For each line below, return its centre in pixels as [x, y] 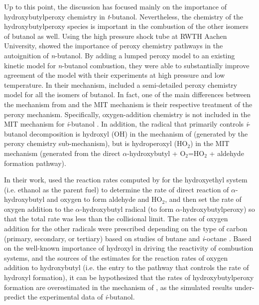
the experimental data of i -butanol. [81, 297]
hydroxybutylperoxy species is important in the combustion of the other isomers [126, 26]
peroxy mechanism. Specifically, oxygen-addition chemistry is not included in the [127, 114]
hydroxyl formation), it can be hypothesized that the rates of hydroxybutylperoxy [129, 277]
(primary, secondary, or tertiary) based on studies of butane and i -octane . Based [128, 238]
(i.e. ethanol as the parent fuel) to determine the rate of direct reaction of [117, 189]
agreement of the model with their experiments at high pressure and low [115, 75]
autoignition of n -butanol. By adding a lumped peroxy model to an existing [120, 55]
